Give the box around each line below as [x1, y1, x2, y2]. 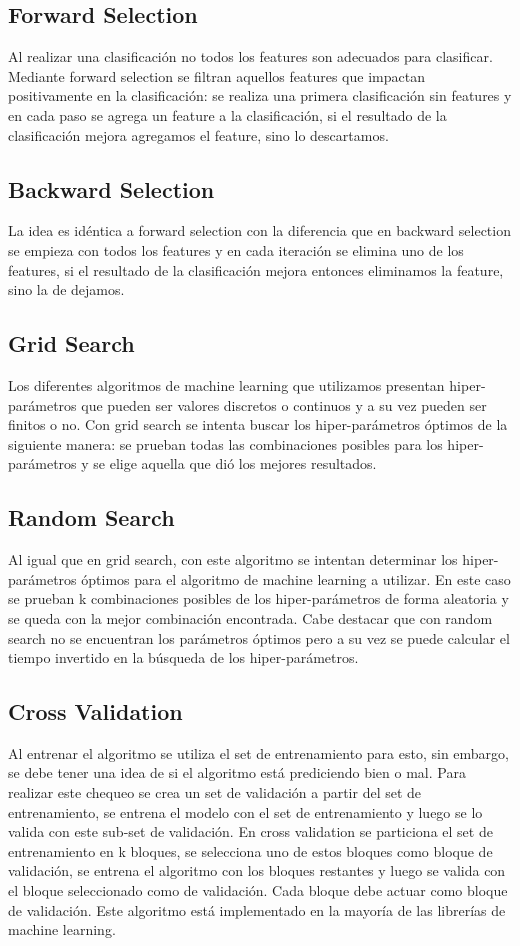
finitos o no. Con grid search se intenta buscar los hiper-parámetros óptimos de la [8, 414, 508, 435]
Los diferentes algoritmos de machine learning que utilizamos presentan [8, 374, 445, 395]
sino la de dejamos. [8, 279, 125, 300]
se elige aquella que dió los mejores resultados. [93, 453, 377, 474]
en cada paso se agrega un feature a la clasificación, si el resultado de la [8, 104, 447, 125]
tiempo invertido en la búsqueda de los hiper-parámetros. [8, 647, 359, 668]
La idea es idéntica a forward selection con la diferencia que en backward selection [8, 220, 511, 241]
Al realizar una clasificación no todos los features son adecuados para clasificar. [8, 46, 493, 67]
